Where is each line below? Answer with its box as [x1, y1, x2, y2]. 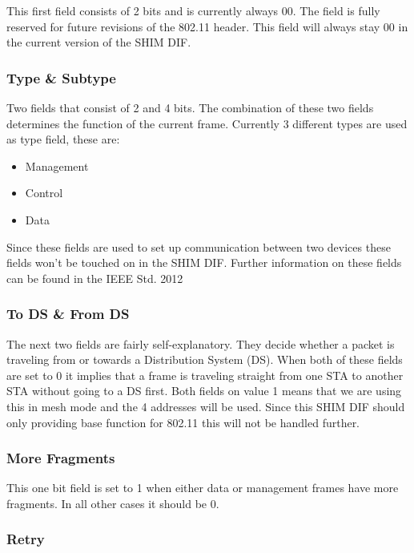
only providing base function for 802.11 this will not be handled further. [6, 414, 360, 430]
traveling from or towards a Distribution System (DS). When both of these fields [6, 351, 403, 368]
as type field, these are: [6, 131, 120, 147]
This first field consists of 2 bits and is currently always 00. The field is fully [6, 2, 380, 18]
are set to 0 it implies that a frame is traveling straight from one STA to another [6, 366, 404, 383]
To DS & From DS [6, 304, 130, 324]
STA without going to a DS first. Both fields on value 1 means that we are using [6, 382, 402, 399]
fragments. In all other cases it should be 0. [6, 494, 219, 511]
